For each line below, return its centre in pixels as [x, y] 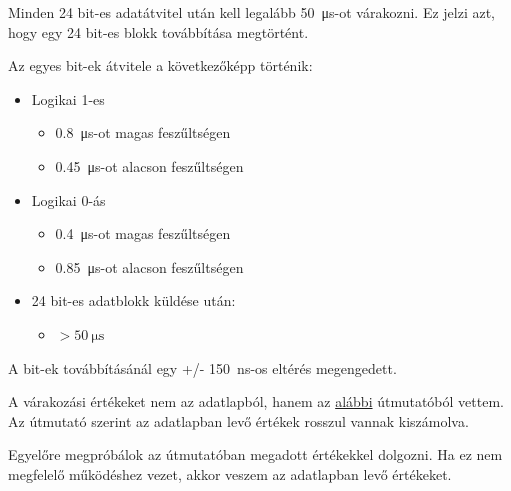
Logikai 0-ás [68, 199]
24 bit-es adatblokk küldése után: [133, 300]
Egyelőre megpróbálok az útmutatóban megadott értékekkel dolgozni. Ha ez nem [255, 454]
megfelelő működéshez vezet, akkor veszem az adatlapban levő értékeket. [230, 473]
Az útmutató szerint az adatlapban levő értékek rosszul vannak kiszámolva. [238, 420]
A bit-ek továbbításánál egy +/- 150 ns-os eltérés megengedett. [202, 367]
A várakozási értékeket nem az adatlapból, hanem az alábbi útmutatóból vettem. [256, 401]
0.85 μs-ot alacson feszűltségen [149, 266]
